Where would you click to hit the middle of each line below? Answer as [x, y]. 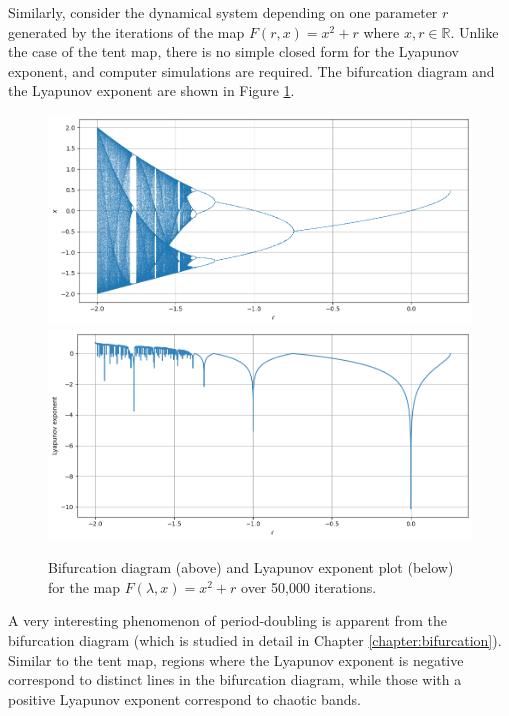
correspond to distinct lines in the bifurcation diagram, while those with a [235, 679]
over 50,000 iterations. [309, 586]
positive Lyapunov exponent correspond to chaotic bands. [184, 698]
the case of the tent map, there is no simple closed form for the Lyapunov [233, 51]
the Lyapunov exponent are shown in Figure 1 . [151, 90]
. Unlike [474, 31]
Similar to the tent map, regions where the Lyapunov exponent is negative [236, 659]
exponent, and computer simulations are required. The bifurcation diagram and [251, 70]
